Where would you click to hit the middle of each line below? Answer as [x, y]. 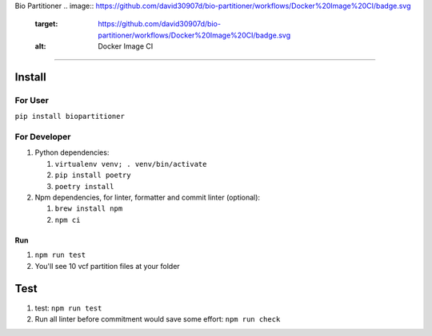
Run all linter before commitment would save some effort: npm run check [158, 318]
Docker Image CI [126, 46]
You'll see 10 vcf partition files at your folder [107, 266]
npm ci [68, 220]
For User [32, 100]
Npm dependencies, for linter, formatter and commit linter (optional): [147, 198]
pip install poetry [93, 175]
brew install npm [89, 209]
